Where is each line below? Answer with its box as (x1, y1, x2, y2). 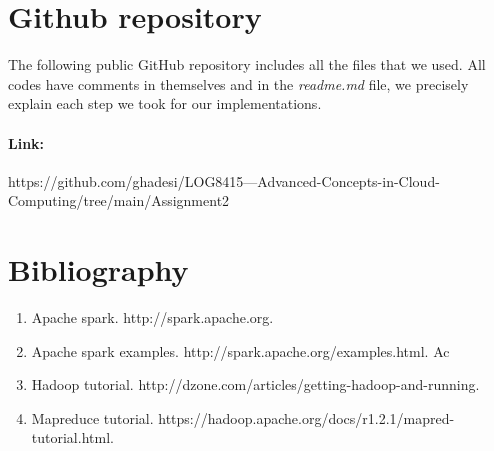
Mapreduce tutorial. (31, 407, 154, 428)
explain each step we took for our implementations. (8, 93, 322, 114)
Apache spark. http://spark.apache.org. (31, 307, 274, 328)
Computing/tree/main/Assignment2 (8, 190, 230, 211)
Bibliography (8, 249, 189, 290)
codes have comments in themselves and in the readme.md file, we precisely (8, 73, 469, 94)
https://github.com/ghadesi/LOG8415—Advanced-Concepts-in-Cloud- (8, 170, 440, 191)
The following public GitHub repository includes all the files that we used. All (8, 54, 486, 75)
